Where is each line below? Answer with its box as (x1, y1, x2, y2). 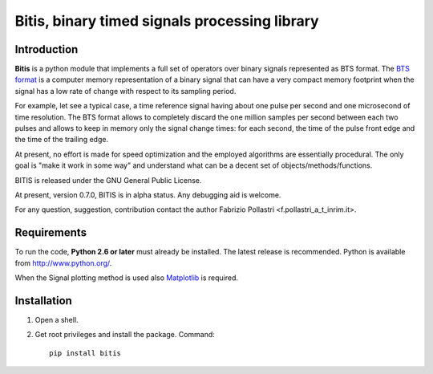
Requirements (14, 226, 87, 240)
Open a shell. (34, 315, 79, 324)
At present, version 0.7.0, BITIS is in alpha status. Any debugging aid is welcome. (14, 189, 281, 200)
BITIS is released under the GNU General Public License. (14, 175, 202, 185)
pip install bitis (49, 348, 122, 357)
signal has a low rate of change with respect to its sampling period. (14, 86, 237, 96)
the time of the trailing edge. (14, 135, 108, 144)
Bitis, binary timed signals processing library (14, 12, 320, 30)
